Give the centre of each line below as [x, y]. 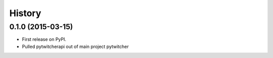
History [25, 13]
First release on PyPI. [44, 39]
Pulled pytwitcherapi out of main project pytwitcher [75, 46]
